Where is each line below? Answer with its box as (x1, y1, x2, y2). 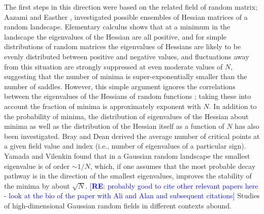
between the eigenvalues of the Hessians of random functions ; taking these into (4, 91, 251, 101)
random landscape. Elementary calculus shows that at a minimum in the (4, 21, 230, 32)
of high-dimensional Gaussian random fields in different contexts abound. (4, 200, 232, 210)
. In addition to (209, 100, 257, 111)
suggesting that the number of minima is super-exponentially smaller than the (4, 71, 247, 82)
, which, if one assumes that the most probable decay (90, 160, 256, 171)
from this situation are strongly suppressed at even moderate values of (4, 61, 223, 72)
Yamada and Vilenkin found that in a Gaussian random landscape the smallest (4, 150, 250, 161)
